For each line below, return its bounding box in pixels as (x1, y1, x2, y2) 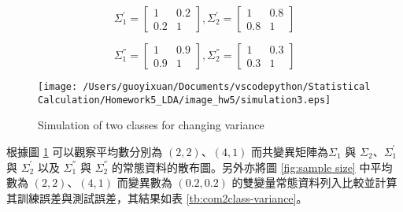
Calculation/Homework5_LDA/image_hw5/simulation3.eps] (38, 94, 331, 106)
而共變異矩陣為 (251, 143, 329, 159)
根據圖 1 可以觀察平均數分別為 (6, 143, 163, 159)
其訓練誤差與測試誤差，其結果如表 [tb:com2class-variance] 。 (6, 189, 308, 206)
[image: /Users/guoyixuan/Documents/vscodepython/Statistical (38, 81, 371, 92)
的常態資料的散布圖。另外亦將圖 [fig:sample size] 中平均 (112, 158, 393, 175)
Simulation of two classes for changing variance (38, 117, 264, 133)
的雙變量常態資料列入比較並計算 (231, 174, 397, 191)
